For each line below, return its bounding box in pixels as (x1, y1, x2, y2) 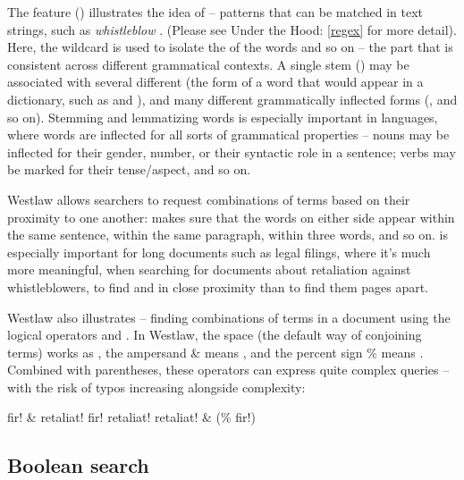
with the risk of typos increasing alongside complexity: (7, 377, 306, 396)
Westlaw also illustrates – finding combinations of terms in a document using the (7, 307, 451, 326)
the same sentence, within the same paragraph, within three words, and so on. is (7, 225, 448, 244)
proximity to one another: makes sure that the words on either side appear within (7, 207, 455, 226)
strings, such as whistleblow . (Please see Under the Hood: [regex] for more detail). (7, 20, 457, 38)
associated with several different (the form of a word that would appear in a (7, 72, 424, 91)
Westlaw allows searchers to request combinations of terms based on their (7, 189, 410, 208)
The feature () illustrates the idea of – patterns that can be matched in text (7, 3, 424, 21)
